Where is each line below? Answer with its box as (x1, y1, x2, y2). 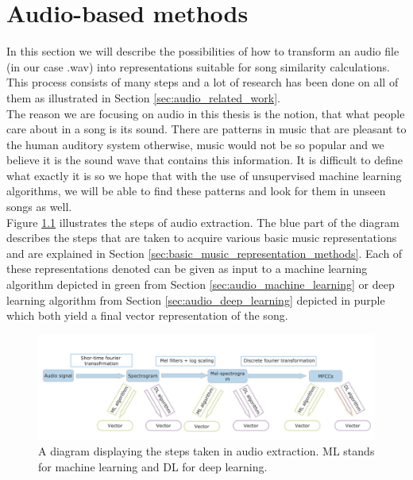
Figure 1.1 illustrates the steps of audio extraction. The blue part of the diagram (6, 213, 399, 230)
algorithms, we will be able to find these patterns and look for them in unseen (6, 182, 386, 199)
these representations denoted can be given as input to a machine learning (6, 260, 368, 277)
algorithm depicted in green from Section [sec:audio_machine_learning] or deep (6, 276, 395, 293)
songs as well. (6, 198, 72, 215)
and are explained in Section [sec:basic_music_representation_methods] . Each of (6, 244, 403, 261)
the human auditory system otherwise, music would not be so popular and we (6, 136, 384, 152)
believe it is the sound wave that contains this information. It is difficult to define (6, 152, 403, 168)
